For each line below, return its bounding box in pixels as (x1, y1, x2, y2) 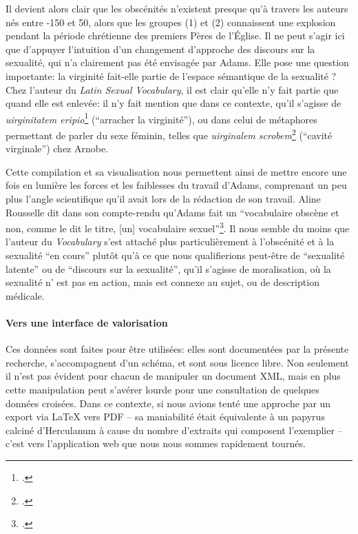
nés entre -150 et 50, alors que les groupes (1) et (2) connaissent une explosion (6, 14, 336, 29)
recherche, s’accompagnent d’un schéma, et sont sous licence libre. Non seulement (6, 355, 349, 369)
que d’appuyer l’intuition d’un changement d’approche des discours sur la (6, 41, 315, 56)
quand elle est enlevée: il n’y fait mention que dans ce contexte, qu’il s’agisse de (6, 96, 341, 110)
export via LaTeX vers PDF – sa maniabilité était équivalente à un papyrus (6, 409, 325, 424)
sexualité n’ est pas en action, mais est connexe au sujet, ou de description (6, 275, 319, 289)
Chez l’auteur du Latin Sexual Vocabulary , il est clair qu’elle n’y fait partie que (6, 82, 339, 96)
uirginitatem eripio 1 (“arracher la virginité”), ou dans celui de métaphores (6, 110, 317, 126)
